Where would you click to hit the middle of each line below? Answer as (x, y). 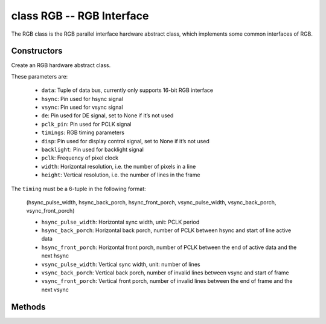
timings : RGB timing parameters (83, 132)
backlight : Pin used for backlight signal (93, 149)
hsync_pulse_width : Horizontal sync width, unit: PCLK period (120, 222)
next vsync (55, 290)
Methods (28, 307)
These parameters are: (40, 76)
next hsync (55, 256)
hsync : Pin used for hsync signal (82, 99)
